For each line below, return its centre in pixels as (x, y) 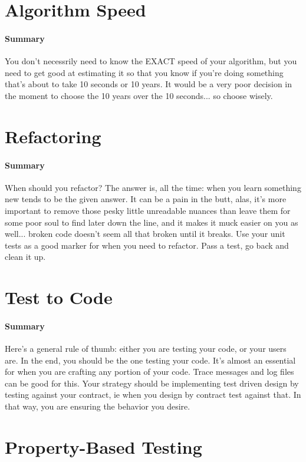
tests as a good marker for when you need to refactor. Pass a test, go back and (147, 245)
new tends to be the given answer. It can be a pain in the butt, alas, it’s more (146, 199)
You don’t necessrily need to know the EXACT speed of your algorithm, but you (151, 61)
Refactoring (53, 136)
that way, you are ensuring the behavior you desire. (98, 406)
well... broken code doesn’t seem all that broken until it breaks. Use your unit (145, 234)
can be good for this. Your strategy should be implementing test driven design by (152, 383)
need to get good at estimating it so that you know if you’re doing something (144, 72)
